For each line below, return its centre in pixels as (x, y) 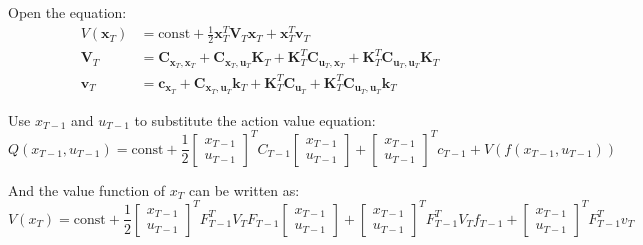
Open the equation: (67, 12)
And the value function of (87, 189)
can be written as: (244, 189)
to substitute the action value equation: (255, 119)
